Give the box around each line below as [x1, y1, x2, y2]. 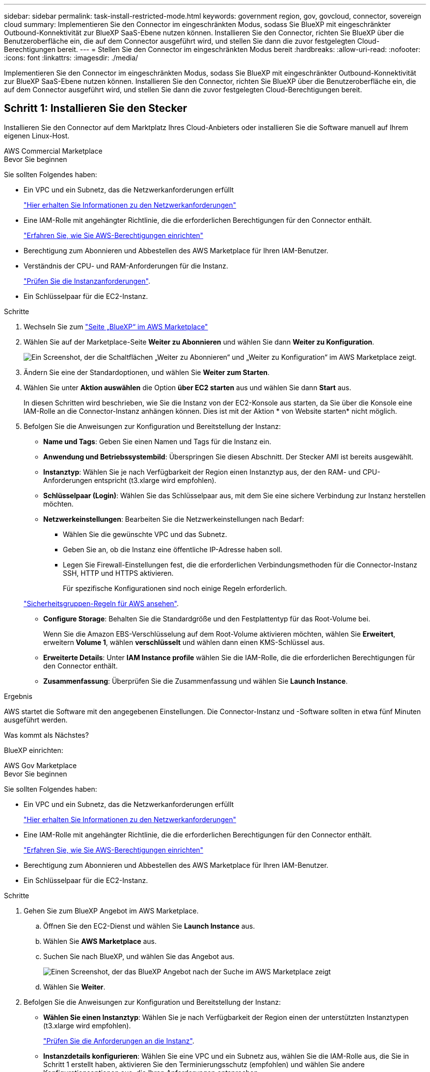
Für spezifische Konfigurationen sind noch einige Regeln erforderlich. [63, 584, 287, 592]
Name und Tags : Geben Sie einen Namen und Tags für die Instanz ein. [43, 437, 271, 446]
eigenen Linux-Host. [4, 131, 70, 140]
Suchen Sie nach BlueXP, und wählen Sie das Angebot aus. [43, 952, 235, 961]
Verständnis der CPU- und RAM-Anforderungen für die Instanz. [24, 261, 228, 270]
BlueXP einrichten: [4, 746, 63, 754]
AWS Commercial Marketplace [4, 146, 103, 155]
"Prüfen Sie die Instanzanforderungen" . [24, 276, 150, 285]
